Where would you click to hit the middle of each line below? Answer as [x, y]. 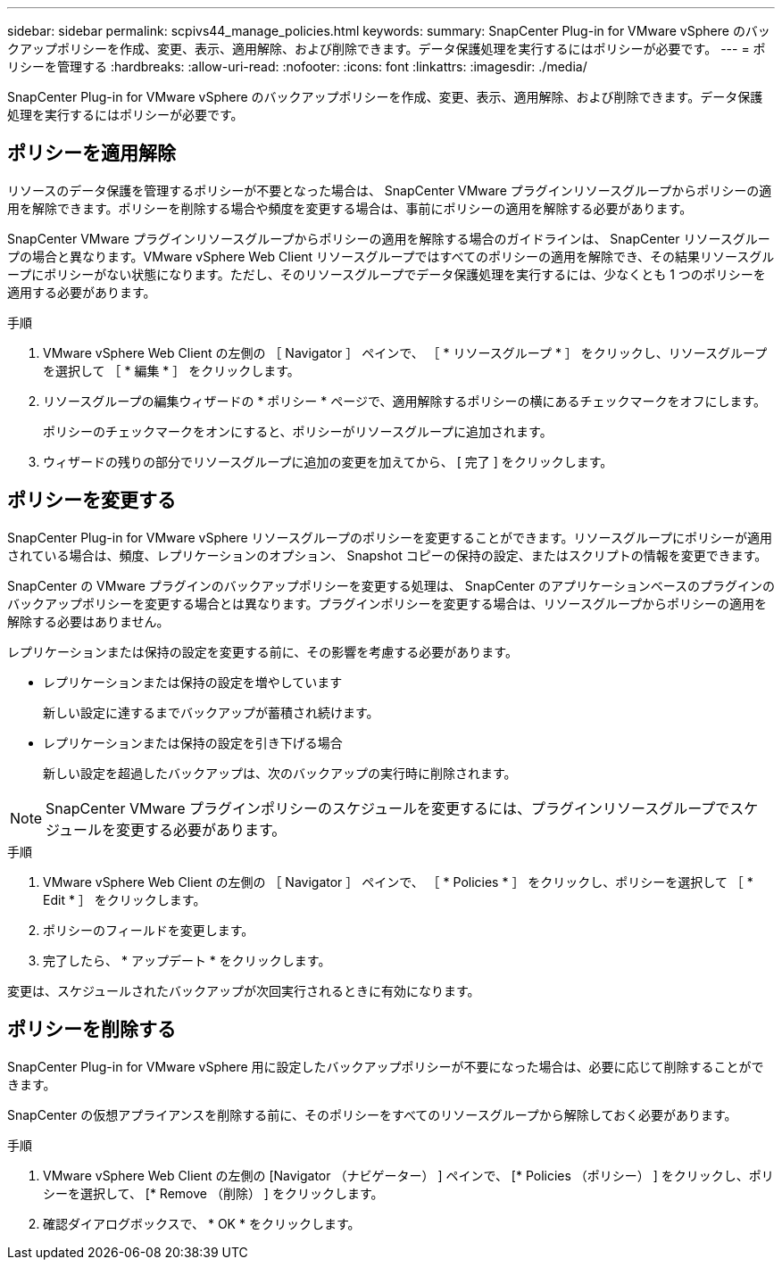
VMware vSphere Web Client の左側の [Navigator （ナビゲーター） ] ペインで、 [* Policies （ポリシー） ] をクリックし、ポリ [408, 1175]
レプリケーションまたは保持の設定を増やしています [193, 682]
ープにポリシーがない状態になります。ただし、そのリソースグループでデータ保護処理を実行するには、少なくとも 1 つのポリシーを [387, 274]
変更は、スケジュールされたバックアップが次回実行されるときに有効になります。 [244, 990]
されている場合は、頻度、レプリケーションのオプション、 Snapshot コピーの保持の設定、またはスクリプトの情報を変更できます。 [387, 555]
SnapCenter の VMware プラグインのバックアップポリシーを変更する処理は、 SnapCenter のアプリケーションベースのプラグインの [391, 585]
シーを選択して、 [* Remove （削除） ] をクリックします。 [213, 1193]
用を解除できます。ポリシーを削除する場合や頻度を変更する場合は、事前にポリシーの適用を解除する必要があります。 [350, 208]
